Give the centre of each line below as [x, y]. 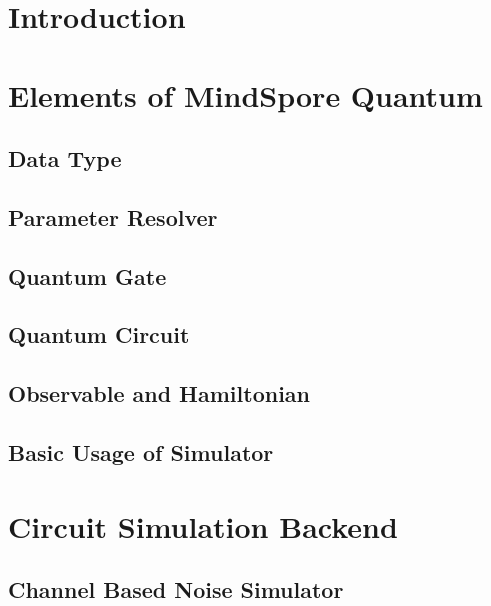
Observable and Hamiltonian [159, 393]
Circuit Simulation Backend [203, 525]
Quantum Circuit [99, 334]
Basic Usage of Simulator [141, 452]
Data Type [65, 158]
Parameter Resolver [113, 216]
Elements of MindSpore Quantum [245, 94]
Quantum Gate [87, 275]
